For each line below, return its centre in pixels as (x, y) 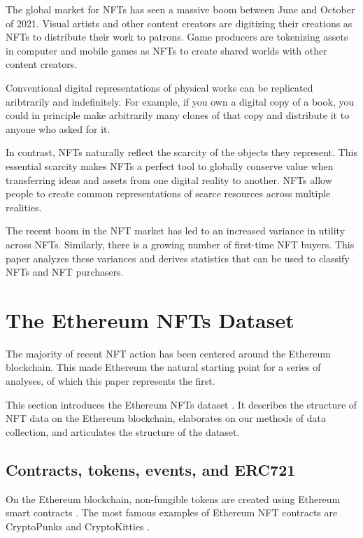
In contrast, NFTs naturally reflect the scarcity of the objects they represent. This (181, 152)
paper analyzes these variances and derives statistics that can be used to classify (178, 258)
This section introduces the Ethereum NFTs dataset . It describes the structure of (181, 404)
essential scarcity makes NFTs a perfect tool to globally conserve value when (170, 165)
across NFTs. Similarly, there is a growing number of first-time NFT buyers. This (180, 244)
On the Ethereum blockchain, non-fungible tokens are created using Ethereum (173, 498)
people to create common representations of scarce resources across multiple (168, 193)
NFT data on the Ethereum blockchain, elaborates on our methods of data (166, 418)
